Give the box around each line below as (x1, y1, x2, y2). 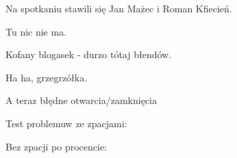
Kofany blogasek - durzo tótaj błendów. (5, 47, 172, 62)
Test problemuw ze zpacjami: (5, 116, 127, 130)
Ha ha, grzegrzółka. (5, 70, 88, 84)
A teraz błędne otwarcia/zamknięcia (5, 93, 157, 107)
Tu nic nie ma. (5, 24, 67, 38)
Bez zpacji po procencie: (5, 139, 107, 153)
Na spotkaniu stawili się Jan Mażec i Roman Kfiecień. (5, 1, 232, 15)
